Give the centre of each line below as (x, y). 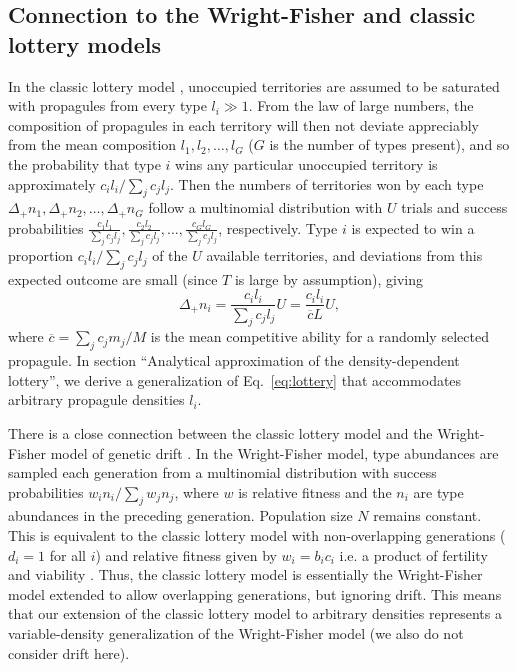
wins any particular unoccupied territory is (306, 163)
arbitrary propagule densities (96, 399)
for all (67, 554)
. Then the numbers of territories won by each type (327, 183)
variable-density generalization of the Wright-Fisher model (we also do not (236, 633)
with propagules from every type (107, 105)
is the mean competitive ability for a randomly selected (319, 336)
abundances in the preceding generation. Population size (180, 515)
